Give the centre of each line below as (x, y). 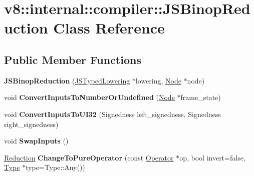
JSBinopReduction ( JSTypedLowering (67, 80)
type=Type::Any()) (55, 167)
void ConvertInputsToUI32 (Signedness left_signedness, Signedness (112, 114)
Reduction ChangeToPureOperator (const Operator (89, 157)
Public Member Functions (73, 59)
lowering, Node (158, 80)
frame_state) (201, 97)
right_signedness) (31, 124)
